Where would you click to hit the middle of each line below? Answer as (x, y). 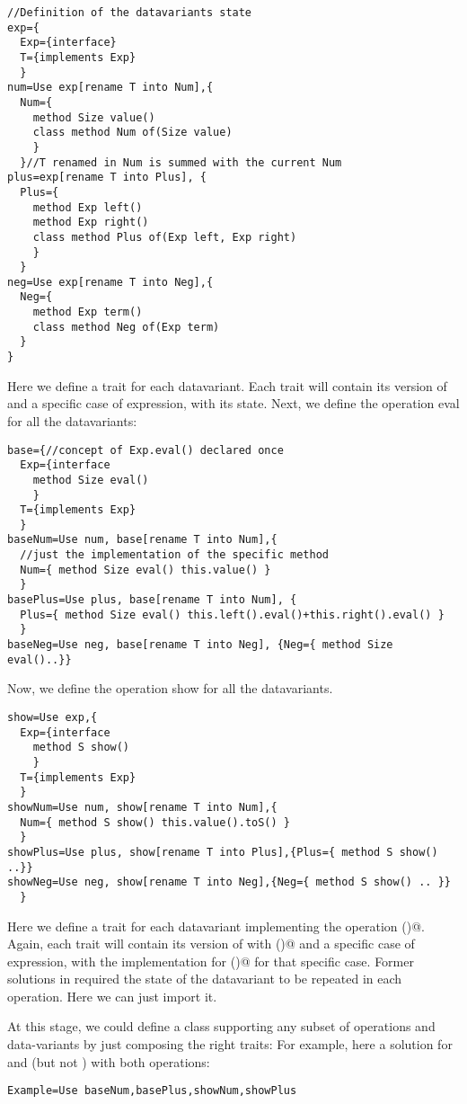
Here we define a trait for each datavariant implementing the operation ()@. (216, 926)
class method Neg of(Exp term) (126, 327)
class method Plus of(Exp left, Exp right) (165, 237)
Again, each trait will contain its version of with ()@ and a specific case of (211, 944)
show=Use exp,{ (53, 717)
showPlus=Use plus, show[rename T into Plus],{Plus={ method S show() (223, 852)
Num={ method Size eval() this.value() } (145, 570)
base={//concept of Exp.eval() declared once (145, 450)
